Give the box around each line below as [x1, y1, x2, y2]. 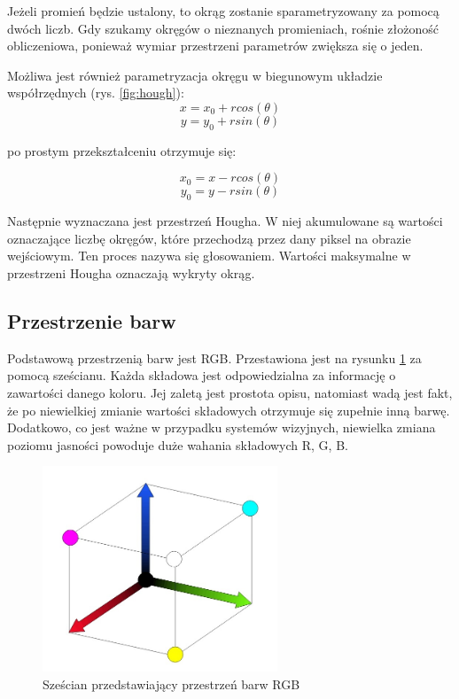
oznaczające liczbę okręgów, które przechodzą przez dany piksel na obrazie [7, 229, 411, 247]
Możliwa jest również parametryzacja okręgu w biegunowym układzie [7, 66, 383, 84]
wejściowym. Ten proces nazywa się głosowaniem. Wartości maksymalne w [7, 246, 411, 265]
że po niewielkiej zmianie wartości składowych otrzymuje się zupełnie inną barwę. [7, 400, 450, 419]
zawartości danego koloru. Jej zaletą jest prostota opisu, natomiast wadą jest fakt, [7, 383, 453, 401]
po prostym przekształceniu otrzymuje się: [7, 141, 237, 159]
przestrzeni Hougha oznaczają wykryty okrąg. [7, 263, 255, 282]
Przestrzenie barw [7, 307, 176, 334]
